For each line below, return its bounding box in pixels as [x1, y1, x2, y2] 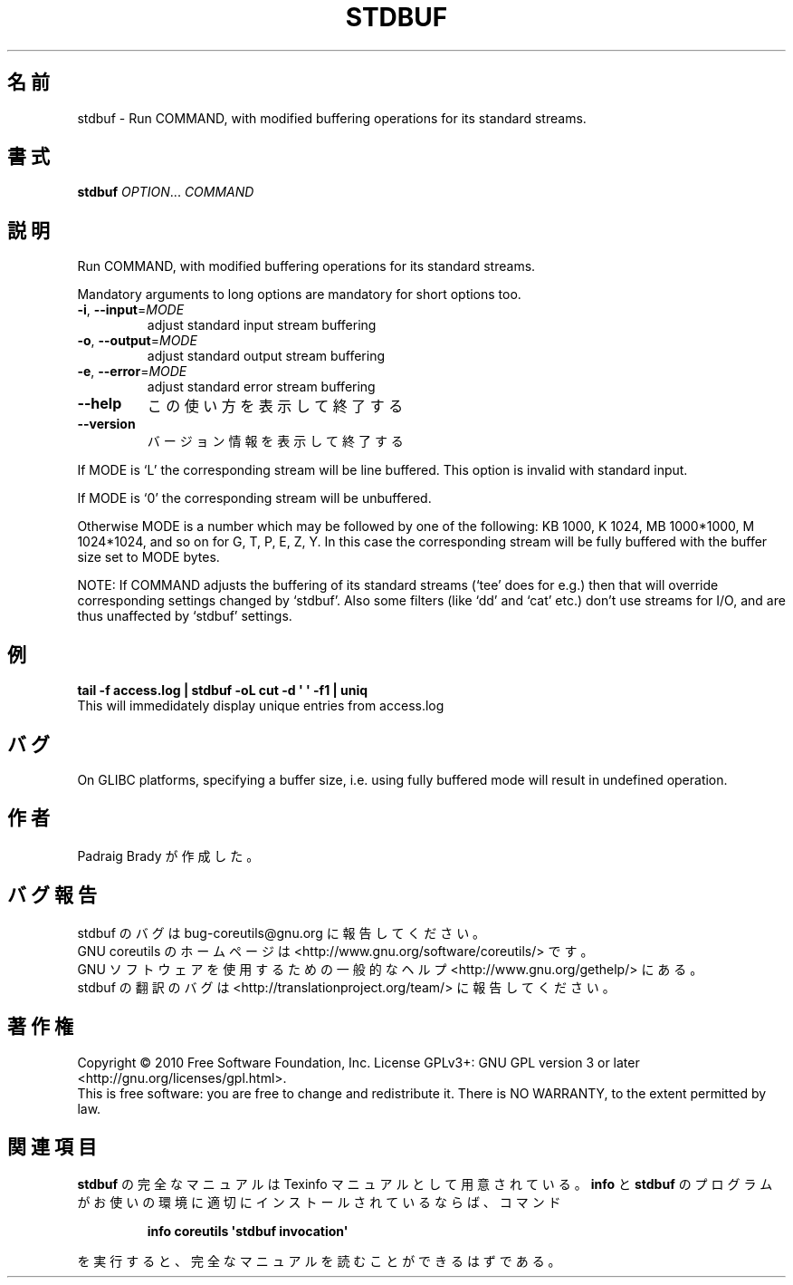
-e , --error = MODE [77, 363, 187, 380]
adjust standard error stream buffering [147, 379, 376, 395]
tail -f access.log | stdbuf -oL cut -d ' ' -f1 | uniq [77, 682, 368, 699]
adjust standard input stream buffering [147, 317, 377, 333]
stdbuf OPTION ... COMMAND [77, 184, 254, 200]
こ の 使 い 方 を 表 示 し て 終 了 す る [147, 397, 404, 416]
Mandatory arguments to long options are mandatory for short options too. [77, 286, 521, 303]
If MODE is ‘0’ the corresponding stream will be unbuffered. [77, 490, 432, 507]
